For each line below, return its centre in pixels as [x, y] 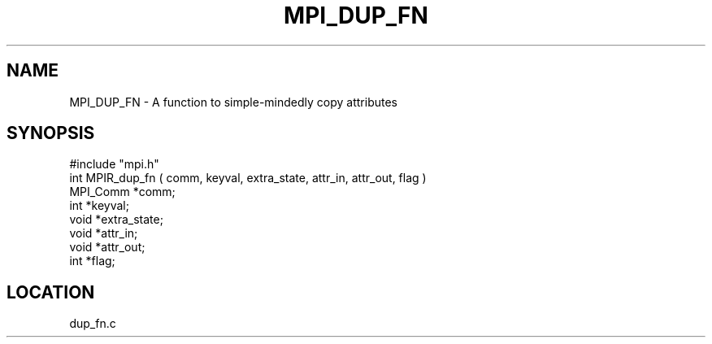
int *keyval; [99, 206]
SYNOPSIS [51, 133]
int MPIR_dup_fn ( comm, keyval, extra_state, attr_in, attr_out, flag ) [248, 178]
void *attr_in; [104, 233]
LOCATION [51, 292]
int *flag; [92, 261]
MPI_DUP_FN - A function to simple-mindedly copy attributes [233, 102]
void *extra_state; [116, 220]
